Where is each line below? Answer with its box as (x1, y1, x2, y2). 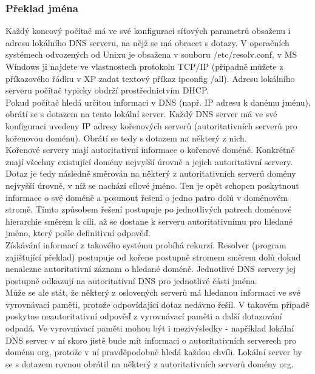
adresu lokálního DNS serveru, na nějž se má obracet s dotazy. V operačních (5, 36, 290, 49)
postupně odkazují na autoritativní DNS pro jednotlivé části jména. (5, 274, 257, 287)
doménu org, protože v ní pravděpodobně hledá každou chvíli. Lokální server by (5, 345, 302, 358)
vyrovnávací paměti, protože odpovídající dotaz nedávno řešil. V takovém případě (5, 297, 310, 310)
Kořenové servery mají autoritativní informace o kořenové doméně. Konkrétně (5, 143, 295, 156)
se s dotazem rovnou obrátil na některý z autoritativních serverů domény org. (5, 357, 294, 370)
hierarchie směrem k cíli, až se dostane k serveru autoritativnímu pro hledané (5, 214, 293, 227)
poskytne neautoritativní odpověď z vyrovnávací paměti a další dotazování (5, 310, 282, 322)
